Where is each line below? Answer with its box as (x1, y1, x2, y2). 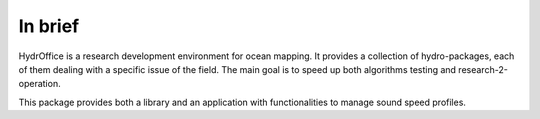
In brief (18, 15, 80, 37)
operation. (18, 78, 61, 90)
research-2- (458, 63, 509, 75)
